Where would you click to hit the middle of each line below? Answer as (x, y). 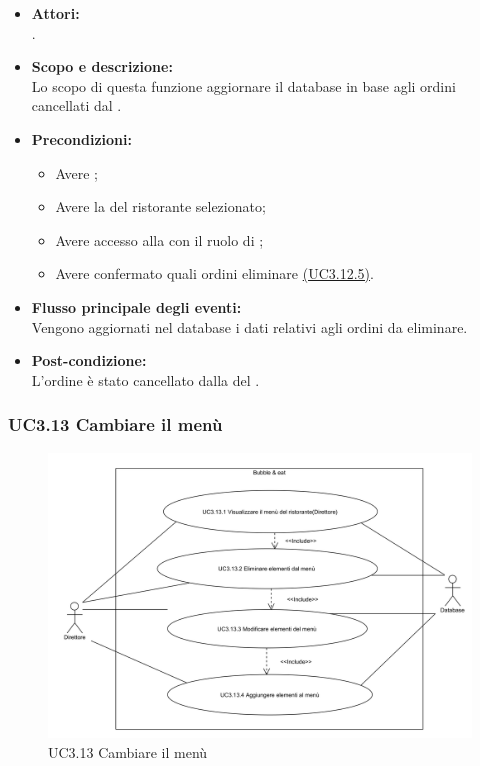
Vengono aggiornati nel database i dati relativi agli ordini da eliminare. (249, 326)
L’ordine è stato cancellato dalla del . (145, 379)
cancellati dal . (76, 105)
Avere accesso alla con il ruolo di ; (159, 239)
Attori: (55, 13)
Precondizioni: (81, 138)
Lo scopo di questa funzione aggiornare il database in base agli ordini (243, 85)
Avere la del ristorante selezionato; (160, 206)
